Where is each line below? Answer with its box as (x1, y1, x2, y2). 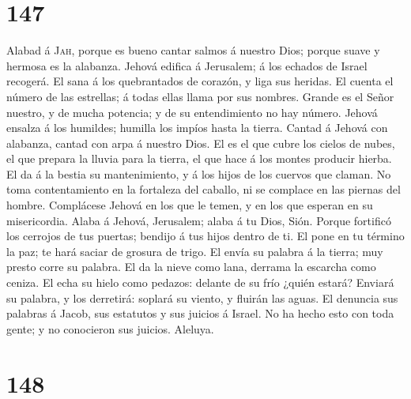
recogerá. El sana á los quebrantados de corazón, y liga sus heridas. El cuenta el (6, 73, 394, 89)
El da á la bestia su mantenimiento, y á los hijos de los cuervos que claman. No (6, 165, 391, 182)
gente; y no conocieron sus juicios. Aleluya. (6, 320, 214, 337)
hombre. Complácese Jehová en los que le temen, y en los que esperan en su (6, 197, 373, 213)
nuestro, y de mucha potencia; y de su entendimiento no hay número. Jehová (6, 104, 378, 120)
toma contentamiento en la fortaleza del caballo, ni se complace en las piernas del (6, 181, 401, 198)
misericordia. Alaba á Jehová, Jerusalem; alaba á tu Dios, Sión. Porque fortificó (6, 212, 391, 228)
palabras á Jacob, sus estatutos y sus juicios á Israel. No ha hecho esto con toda (6, 305, 394, 322)
